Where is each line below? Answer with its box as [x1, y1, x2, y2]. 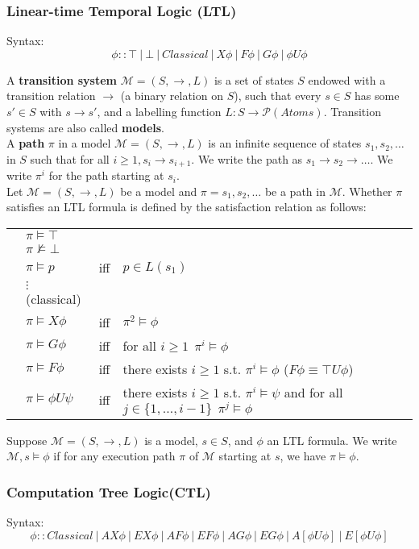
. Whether [342, 182, 392, 199]
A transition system [6, 71, 117, 88]
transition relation [6, 87, 96, 104]
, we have [280, 447, 326, 464]
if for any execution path [53, 447, 176, 464]
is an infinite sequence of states [208, 135, 362, 152]
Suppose [6, 431, 48, 448]
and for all [284, 383, 343, 402]
